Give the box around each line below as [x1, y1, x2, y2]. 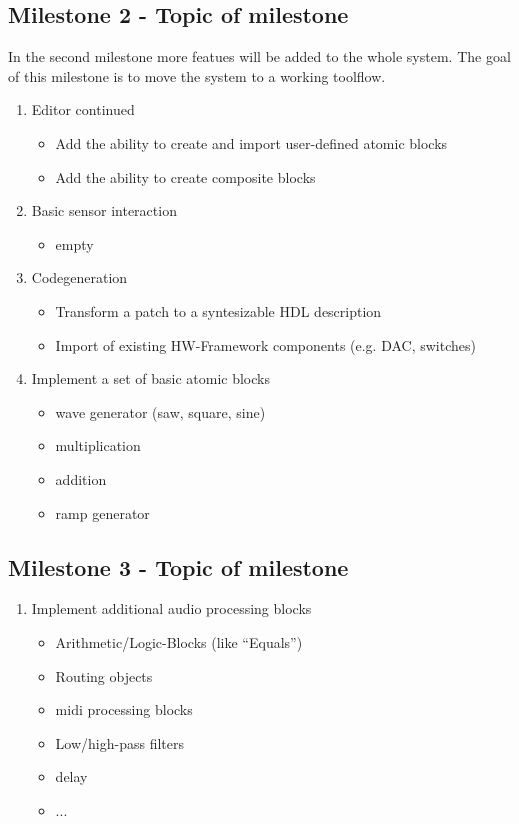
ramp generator [55, 502, 150, 523]
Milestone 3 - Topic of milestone [8, 551, 349, 582]
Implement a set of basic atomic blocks [31, 368, 270, 389]
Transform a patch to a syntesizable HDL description [55, 300, 382, 321]
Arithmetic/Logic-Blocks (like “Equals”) [55, 631, 303, 652]
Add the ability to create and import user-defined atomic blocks [55, 132, 448, 153]
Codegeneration [31, 267, 128, 288]
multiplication [55, 435, 141, 456]
